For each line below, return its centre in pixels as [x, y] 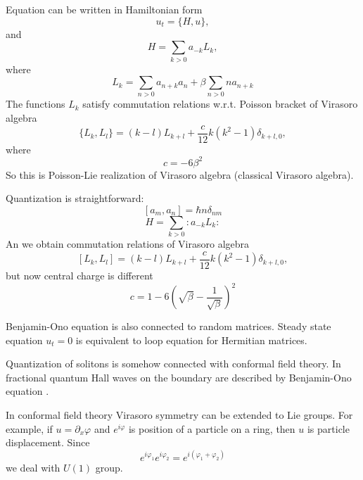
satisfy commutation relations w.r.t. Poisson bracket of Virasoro [220, 104]
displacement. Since [48, 442]
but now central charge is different [79, 275]
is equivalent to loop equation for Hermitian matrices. [191, 340]
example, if [29, 428]
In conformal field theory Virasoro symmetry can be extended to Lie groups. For [179, 415]
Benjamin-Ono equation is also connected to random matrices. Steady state [168, 326]
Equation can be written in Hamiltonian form [104, 9]
